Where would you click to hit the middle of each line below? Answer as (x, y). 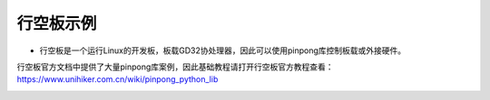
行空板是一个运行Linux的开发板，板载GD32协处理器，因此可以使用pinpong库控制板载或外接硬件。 (223, 50)
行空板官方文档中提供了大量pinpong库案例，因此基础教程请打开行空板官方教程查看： (176, 67)
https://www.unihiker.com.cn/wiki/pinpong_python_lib (118, 79)
